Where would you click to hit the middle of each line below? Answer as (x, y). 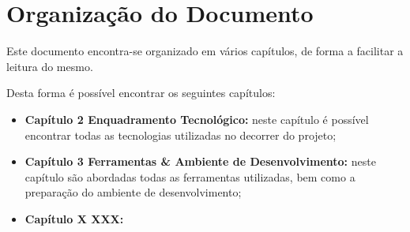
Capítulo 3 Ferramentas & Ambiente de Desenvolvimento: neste (200, 161)
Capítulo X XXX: (74, 218)
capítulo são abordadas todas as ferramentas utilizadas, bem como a (190, 176)
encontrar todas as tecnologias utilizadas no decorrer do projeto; (181, 135)
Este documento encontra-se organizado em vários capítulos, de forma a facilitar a (205, 51)
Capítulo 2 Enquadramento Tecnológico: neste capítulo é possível (197, 119)
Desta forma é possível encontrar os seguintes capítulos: (141, 93)
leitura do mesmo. (50, 66)
